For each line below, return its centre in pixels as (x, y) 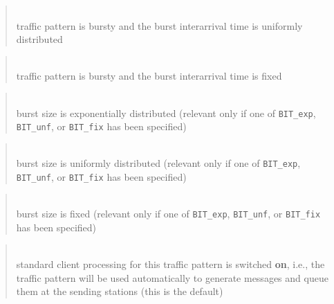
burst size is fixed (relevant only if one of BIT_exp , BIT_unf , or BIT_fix (168, 214)
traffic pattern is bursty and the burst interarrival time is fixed (149, 76)
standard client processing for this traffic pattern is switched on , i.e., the (170, 264)
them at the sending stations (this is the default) (120, 291)
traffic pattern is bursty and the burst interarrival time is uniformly (159, 25)
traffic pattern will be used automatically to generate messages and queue (172, 277)
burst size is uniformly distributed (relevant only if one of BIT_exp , (158, 163)
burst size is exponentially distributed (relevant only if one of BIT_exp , (166, 113)
